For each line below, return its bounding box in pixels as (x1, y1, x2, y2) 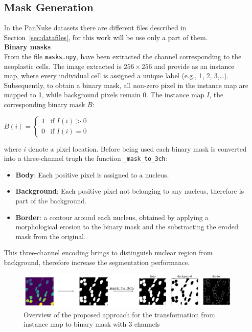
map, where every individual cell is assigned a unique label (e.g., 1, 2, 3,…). (4, 70, 229, 81)
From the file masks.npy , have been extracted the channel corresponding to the (4, 51, 242, 61)
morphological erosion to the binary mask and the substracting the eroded (15, 221, 238, 232)
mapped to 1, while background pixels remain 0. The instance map (4, 89, 205, 100)
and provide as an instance (154, 61, 234, 71)
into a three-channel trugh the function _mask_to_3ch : (4, 153, 167, 163)
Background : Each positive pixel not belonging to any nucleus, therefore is (15, 186, 244, 196)
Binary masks (4, 42, 51, 52)
